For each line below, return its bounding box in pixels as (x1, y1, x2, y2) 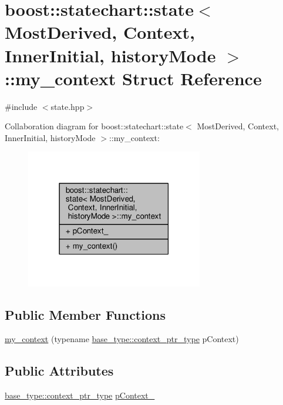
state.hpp (50, 100, 85, 112)
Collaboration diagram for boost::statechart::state (5, 120, 184, 132)
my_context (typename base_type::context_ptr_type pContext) (5, 333, 239, 345)
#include (5, 100, 38, 112)
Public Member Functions (5, 305, 166, 323)
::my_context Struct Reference (5, 66, 262, 90)
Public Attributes (5, 362, 114, 380)
